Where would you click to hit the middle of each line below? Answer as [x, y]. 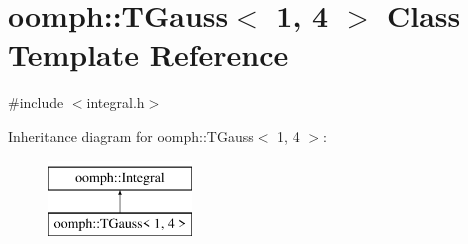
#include [36, 102]
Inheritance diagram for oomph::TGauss [131, 135]
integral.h [115, 102]
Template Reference [148, 54]
